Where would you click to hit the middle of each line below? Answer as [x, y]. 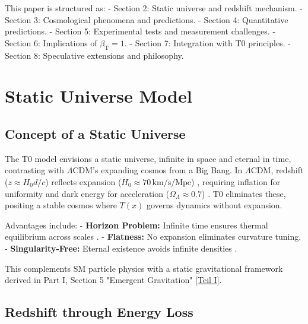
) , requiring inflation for [236, 181]
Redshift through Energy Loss [99, 312]
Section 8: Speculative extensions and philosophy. [94, 55]
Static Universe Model [99, 96]
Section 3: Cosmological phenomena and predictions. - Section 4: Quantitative [147, 19]
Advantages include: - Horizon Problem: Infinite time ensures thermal [136, 225]
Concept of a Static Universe [95, 133]
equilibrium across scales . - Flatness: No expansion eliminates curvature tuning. [153, 236]
